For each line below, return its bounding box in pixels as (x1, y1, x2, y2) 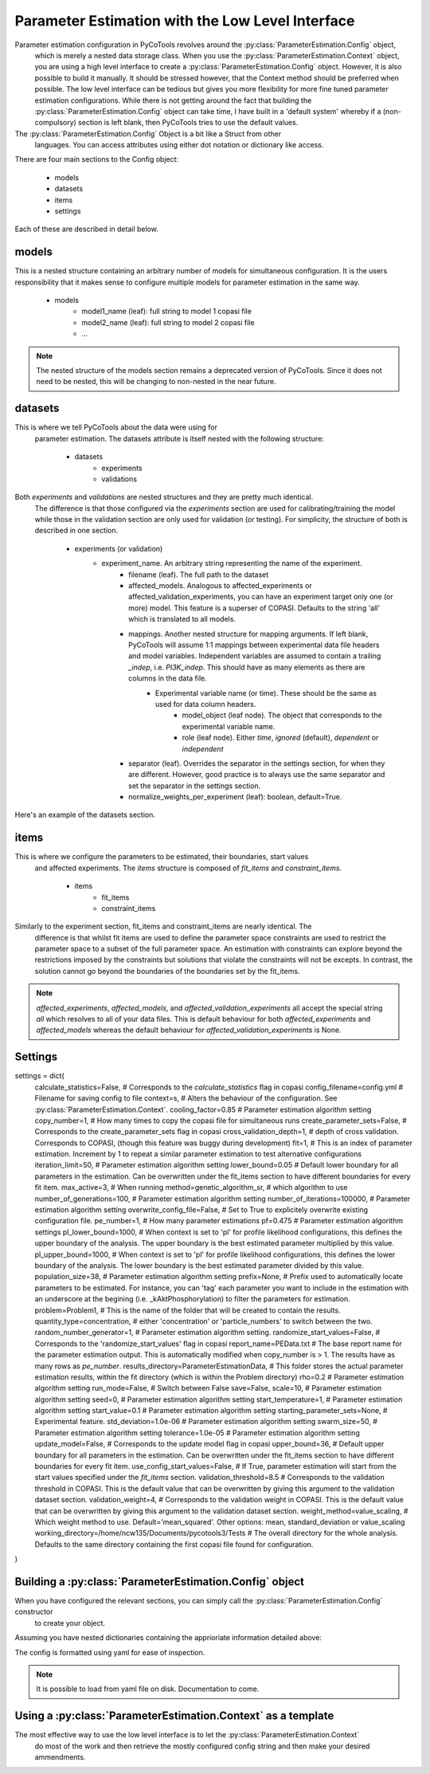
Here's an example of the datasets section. (14, 810, 155, 820)
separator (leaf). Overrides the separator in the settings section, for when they (128, 758, 385, 768)
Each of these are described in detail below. (14, 224, 158, 234)
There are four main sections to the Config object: (14, 155, 179, 164)
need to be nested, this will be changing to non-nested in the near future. (36, 377, 276, 387)
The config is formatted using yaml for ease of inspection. (14, 1647, 205, 1657)
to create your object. (34, 1618, 106, 1627)
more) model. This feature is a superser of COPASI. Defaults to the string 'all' (128, 602, 381, 613)
